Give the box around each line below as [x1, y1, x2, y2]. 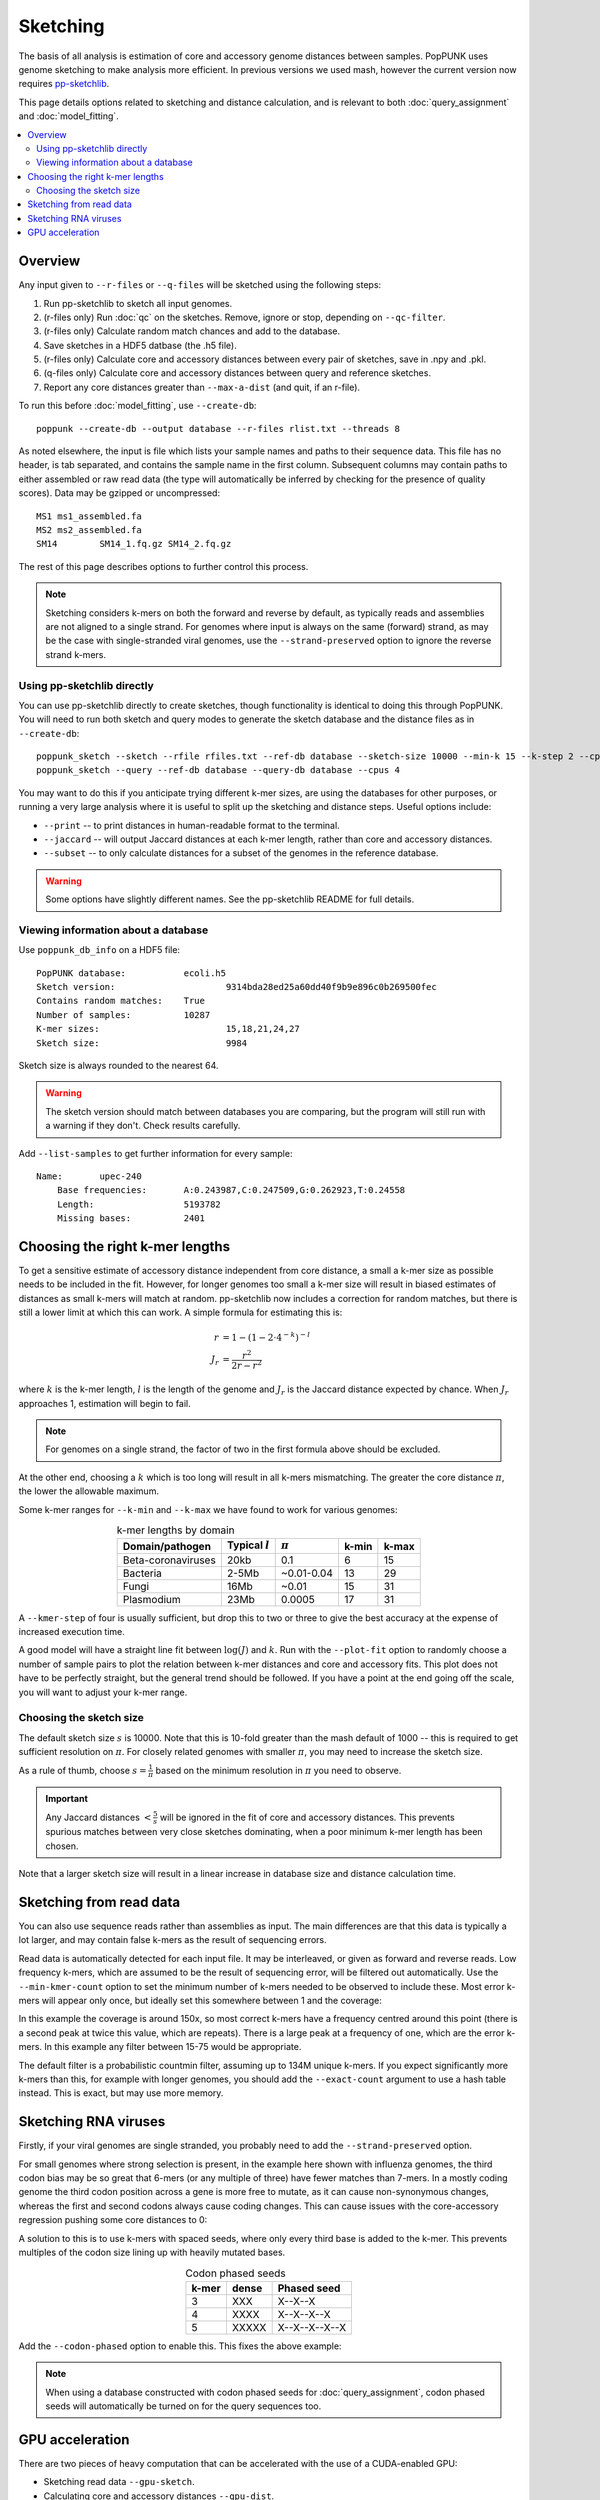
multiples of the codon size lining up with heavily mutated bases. [18, 2246, 286, 2258]
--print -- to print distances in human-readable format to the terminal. [43, 819, 340, 831]
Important [45, 1793, 89, 1805]
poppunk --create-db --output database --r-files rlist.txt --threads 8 [36, 423, 400, 434]
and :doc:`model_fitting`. [18, 110, 119, 122]
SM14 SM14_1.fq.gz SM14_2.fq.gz [36, 538, 232, 550]
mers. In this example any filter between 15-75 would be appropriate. [18, 2041, 302, 2053]
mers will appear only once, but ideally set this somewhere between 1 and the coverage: [18, 1995, 382, 2007]
